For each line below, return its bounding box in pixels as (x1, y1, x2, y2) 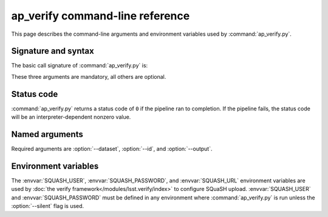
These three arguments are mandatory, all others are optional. (11, 73, 166, 80)
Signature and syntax (11, 46, 94, 56)
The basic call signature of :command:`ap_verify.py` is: (11, 62, 148, 69)
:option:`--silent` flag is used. (11, 202, 84, 210)
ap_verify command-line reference (11, 9, 190, 22)
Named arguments (11, 129, 83, 139)
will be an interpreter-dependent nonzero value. (11, 113, 131, 121)
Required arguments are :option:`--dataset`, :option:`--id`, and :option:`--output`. (11, 145, 213, 153)
